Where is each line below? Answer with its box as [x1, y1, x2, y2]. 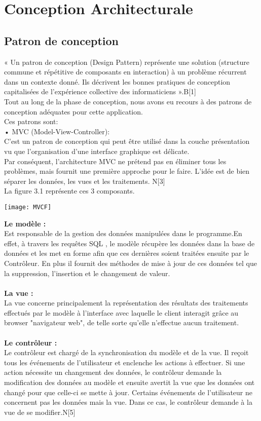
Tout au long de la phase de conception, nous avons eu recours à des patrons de [4, 96, 252, 106]
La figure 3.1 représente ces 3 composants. [4, 185, 135, 196]
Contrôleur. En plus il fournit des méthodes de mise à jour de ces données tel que [4, 257, 257, 268]
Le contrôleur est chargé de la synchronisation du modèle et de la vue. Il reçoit [4, 347, 249, 358]
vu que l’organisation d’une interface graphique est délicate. [4, 145, 190, 156]
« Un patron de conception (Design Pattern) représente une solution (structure [4, 56, 249, 67]
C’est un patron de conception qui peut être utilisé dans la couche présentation [4, 136, 250, 146]
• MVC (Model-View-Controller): [4, 126, 110, 136]
